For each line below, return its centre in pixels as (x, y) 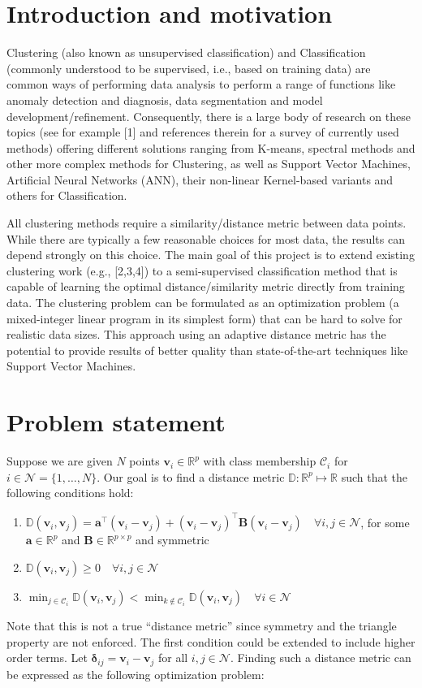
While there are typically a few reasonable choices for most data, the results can (206, 238)
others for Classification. (67, 195)
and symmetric (172, 540)
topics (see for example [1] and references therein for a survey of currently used (203, 132)
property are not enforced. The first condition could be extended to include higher (211, 641)
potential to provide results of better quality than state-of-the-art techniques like (207, 350)
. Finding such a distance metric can (321, 658)
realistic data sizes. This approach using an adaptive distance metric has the (196, 334)
